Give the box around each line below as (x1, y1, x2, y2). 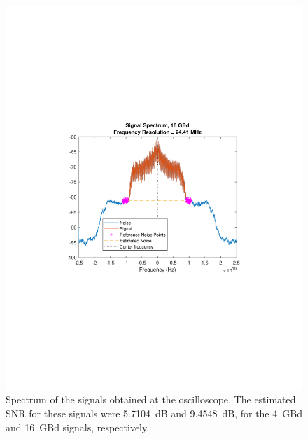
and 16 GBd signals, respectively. (6, 419, 150, 434)
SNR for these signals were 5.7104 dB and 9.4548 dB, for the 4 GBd (6, 406, 302, 421)
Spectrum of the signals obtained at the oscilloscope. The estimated (6, 392, 296, 407)
